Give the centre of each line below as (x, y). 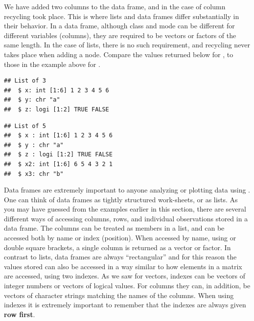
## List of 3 (25, 81)
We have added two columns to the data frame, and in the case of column (115, 6)
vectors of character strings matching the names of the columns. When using (119, 295)
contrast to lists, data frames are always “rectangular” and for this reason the (120, 257)
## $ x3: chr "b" (34, 174)
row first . (20, 314)
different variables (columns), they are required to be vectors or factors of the (120, 35)
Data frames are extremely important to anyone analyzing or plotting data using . (127, 190)
